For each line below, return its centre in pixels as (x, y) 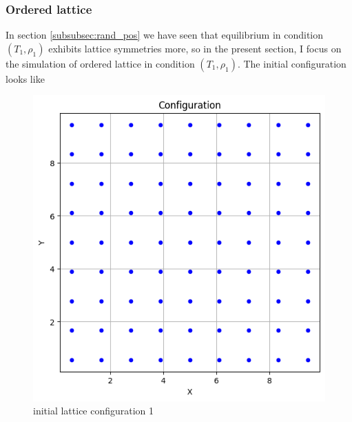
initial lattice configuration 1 (94, 411)
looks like (25, 78)
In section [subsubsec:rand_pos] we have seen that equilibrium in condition (165, 35)
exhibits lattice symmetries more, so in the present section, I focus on (195, 48)
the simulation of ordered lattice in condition (100, 63)
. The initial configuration (292, 63)
